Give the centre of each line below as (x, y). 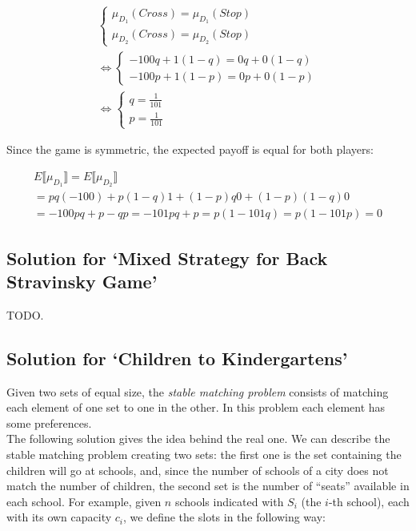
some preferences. (49, 422)
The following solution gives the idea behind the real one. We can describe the (198, 438)
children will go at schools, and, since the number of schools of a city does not (198, 470)
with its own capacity (59, 517)
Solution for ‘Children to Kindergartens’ (177, 358)
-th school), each (369, 501)
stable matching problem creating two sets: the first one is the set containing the (204, 454)
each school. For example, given (84, 501)
